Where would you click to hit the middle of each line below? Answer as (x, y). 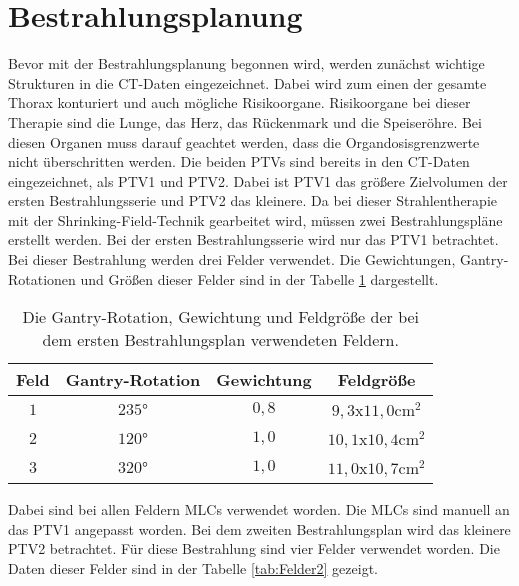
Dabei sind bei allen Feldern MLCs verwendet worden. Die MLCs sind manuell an (259, 509)
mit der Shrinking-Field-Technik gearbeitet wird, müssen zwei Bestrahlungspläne (255, 219)
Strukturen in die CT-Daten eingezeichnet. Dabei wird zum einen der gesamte (247, 82)
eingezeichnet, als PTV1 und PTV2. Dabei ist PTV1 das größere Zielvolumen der (258, 180)
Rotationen (42, 278)
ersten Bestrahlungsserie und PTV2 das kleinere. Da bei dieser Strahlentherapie (252, 200)
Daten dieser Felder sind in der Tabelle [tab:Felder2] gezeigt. (193, 568)
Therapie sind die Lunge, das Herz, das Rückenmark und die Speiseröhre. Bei (245, 121)
